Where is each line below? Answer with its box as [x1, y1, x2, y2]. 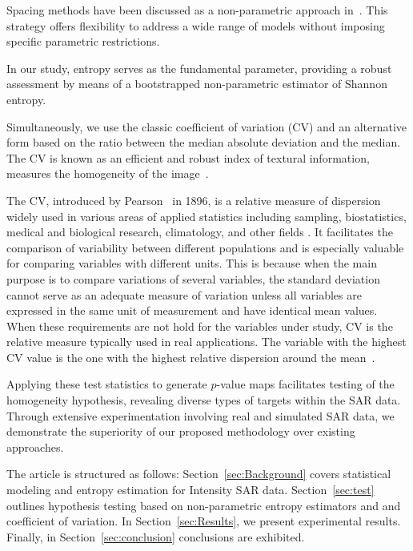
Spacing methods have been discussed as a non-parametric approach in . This [6, 2, 388, 18]
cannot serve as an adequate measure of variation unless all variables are [6, 286, 362, 303]
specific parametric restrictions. [6, 33, 160, 50]
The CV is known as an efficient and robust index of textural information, [6, 149, 370, 166]
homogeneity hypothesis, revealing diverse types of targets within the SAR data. [6, 392, 401, 408]
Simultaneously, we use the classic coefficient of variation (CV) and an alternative [6, 118, 407, 135]
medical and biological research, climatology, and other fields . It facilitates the [6, 223, 393, 240]
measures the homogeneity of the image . [6, 165, 209, 182]
